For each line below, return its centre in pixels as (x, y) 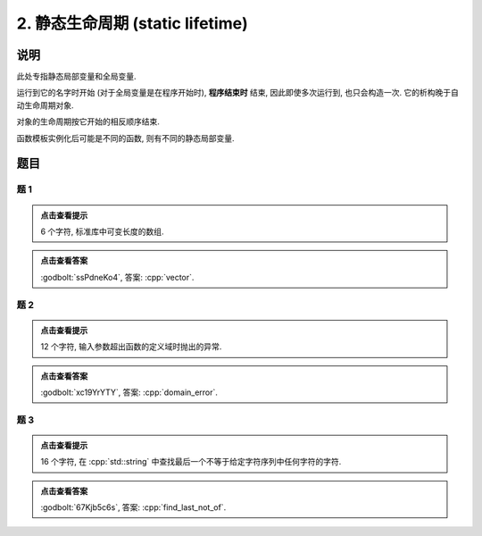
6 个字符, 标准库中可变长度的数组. (102, 231)
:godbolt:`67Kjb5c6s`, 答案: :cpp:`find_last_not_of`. (133, 507)
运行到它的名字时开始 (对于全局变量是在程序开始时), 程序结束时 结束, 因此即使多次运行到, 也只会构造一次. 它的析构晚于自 (237, 93)
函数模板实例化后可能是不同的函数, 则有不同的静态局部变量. (126, 138)
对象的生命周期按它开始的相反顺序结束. (88, 121)
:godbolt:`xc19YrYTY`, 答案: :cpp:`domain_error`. (129, 392)
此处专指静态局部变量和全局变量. (77, 77)
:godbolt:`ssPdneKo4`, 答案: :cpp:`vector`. (117, 277)
